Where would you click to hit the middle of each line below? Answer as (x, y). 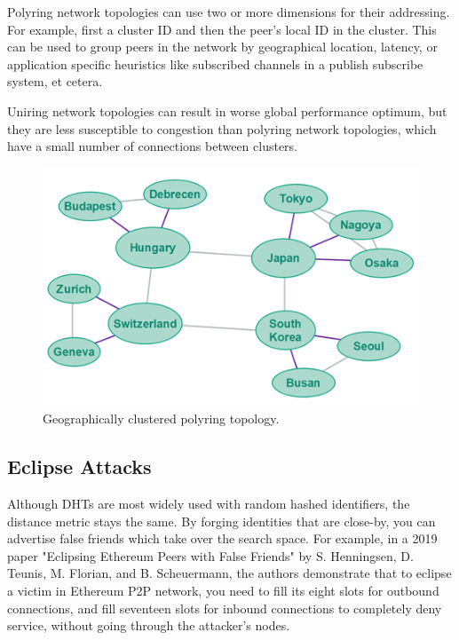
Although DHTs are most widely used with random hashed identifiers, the (209, 504)
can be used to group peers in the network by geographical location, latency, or (222, 47)
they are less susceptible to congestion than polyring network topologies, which (222, 128)
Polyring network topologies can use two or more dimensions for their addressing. (229, 12)
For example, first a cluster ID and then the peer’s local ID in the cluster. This (222, 29)
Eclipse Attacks (79, 466)
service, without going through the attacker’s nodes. (149, 625)
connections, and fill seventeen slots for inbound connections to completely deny (225, 608)
